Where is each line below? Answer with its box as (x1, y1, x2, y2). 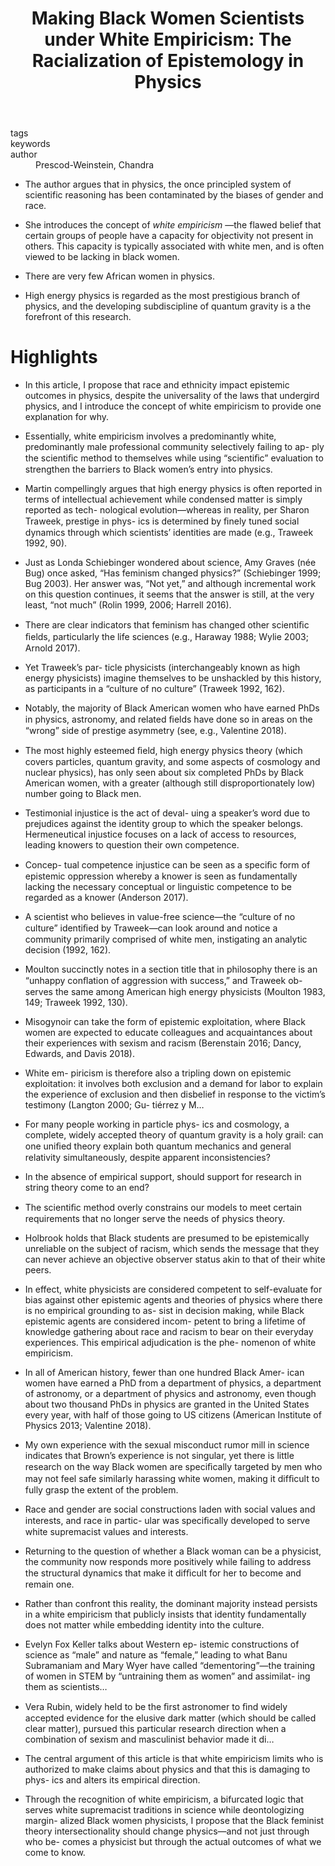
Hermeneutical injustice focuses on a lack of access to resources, (24, 828, 297, 841)
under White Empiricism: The (44, 28, 292, 51)
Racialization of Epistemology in (31, 50, 305, 72)
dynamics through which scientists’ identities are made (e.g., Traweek (24, 527, 314, 539)
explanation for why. (24, 411, 110, 423)
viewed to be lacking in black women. (24, 251, 180, 263)
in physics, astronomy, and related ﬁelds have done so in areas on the (24, 713, 313, 726)
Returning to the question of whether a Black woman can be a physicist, (24, 1545, 322, 1557)
